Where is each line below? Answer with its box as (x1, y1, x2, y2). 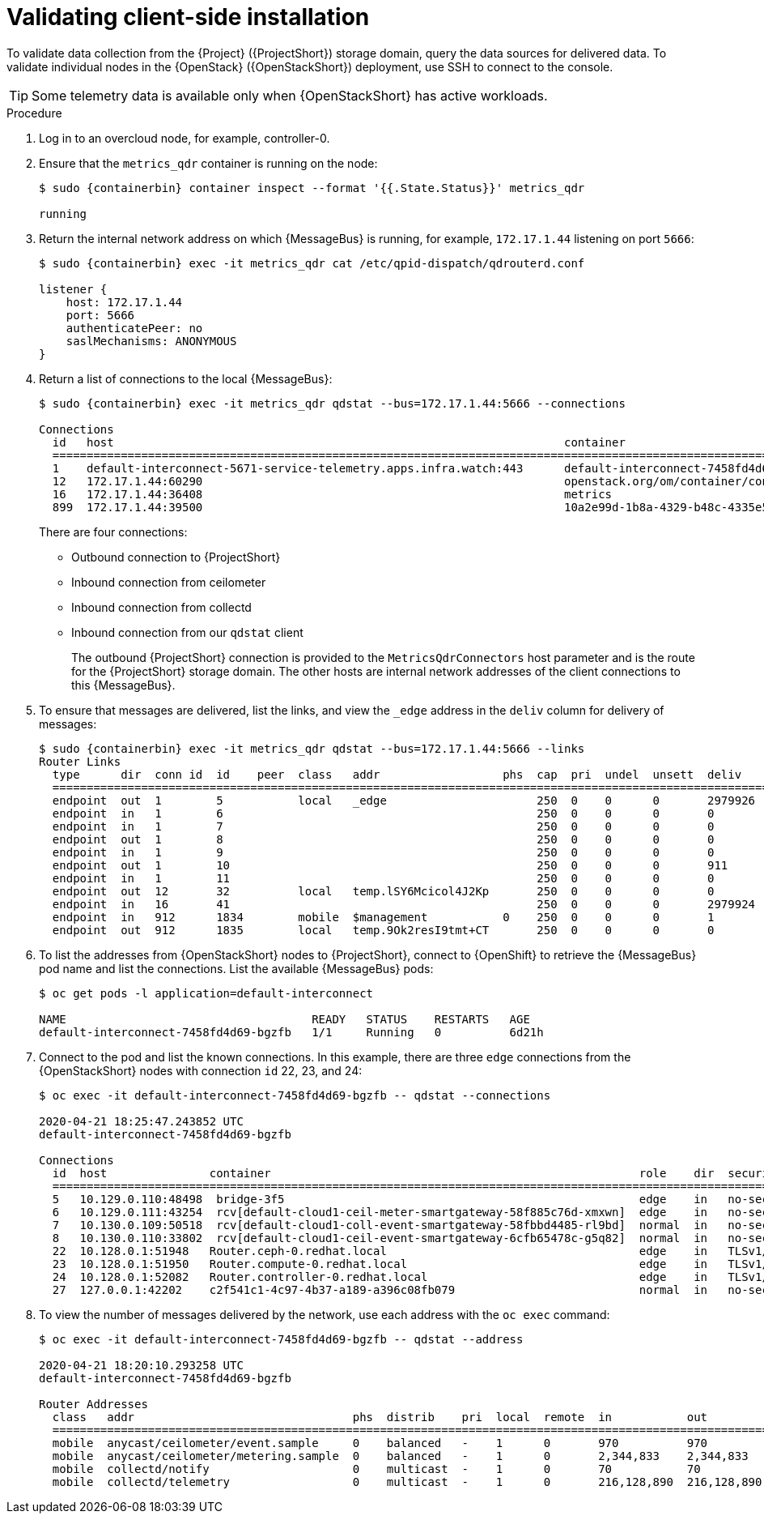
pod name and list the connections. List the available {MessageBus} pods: (39, 961, 434, 976)
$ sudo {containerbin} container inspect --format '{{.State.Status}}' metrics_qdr (39, 181, 585, 194)
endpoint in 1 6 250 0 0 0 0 (52, 806, 715, 820)
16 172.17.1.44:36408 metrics (52, 487, 613, 501)
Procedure (6, 105, 62, 120)
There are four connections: (39, 524, 188, 539)
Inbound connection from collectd (71, 600, 252, 614)
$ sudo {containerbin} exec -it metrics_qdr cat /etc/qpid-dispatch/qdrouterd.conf (39, 256, 585, 270)
